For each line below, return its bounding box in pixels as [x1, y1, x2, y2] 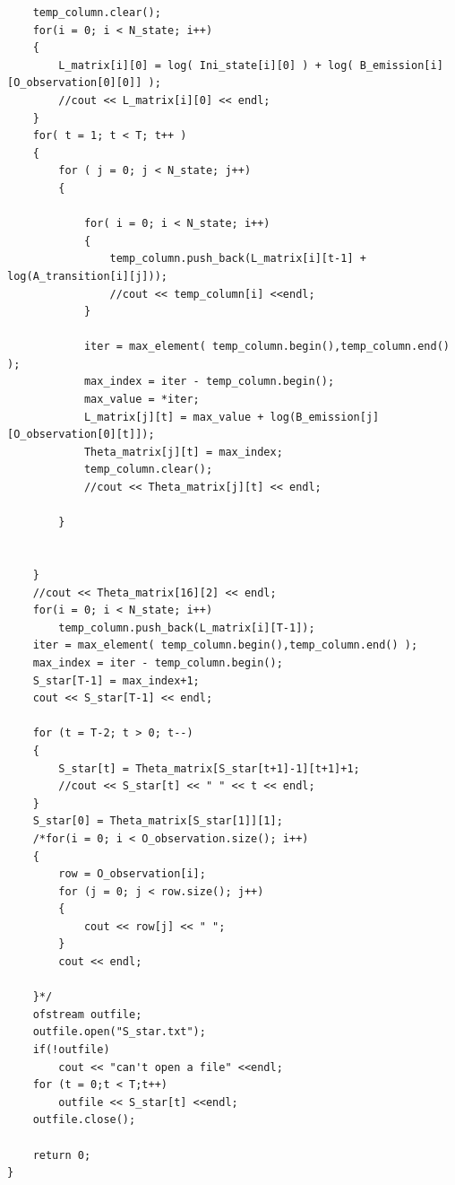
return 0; [32, 1148, 91, 1162]
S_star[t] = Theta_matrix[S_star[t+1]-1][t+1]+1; [58, 762, 360, 775]
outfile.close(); [32, 1113, 136, 1127]
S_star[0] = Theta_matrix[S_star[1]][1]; [32, 815, 283, 828]
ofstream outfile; [32, 1007, 142, 1021]
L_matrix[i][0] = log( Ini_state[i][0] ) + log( [58, 58, 354, 72]
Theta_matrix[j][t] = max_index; [83, 445, 283, 458]
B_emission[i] [359, 58, 443, 72]
